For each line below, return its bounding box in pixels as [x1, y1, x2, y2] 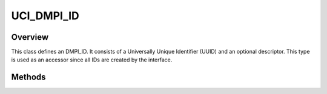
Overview [11, 32, 49, 42]
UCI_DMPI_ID [11, 9, 80, 22]
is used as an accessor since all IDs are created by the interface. [11, 56, 173, 63]
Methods [11, 72, 46, 83]
